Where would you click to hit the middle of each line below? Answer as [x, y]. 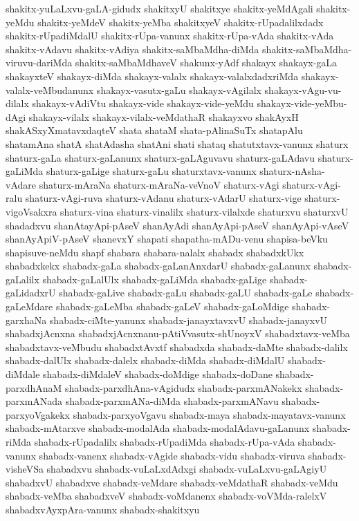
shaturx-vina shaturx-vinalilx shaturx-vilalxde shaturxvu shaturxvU [204, 211]
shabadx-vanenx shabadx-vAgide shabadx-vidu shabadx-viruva [172, 455]
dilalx [17, 103]
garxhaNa [26, 320]
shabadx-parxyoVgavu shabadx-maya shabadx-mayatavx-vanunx [209, 414]
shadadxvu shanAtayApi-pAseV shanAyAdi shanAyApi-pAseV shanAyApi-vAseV [177, 225]
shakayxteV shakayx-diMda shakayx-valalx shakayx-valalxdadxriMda [152, 76]
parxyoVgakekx [38, 414]
